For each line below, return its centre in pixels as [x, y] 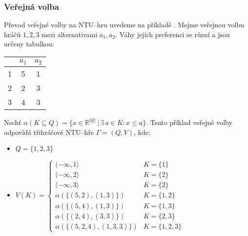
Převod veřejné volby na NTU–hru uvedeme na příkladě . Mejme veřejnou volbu [124, 25]
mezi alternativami [70, 34]
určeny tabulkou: [29, 44]
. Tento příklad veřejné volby [189, 122]
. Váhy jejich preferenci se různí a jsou [173, 34]
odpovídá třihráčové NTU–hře [49, 132]
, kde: [142, 132]
